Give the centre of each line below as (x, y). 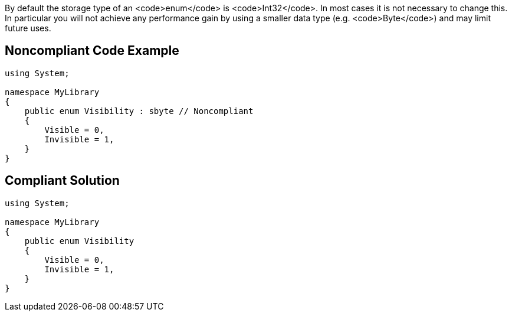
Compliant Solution (62, 181)
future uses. (28, 28)
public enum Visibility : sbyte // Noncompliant (139, 111)
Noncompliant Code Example (92, 51)
